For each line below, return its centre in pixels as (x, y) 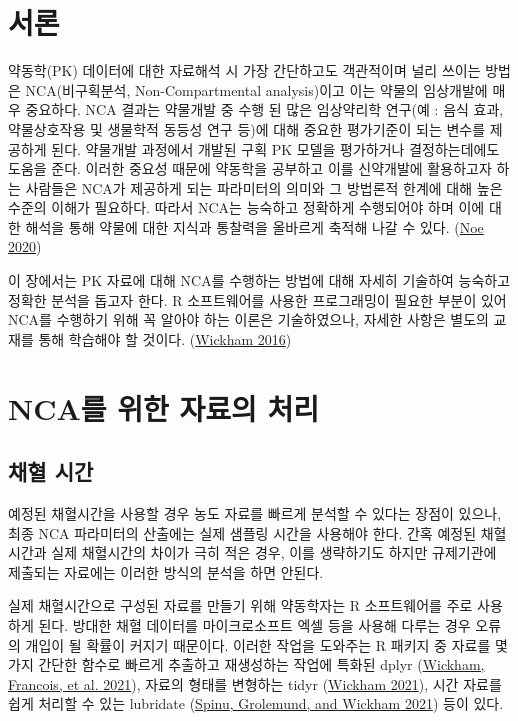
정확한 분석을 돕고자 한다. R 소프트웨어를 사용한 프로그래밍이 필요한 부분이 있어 (257, 299)
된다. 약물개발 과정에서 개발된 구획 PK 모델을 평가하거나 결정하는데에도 (275, 148)
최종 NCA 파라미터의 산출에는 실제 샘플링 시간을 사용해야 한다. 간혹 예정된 (242, 532)
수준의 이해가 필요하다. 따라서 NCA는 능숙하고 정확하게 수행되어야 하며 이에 (246, 207)
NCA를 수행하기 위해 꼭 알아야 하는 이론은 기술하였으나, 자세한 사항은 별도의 (248, 319)
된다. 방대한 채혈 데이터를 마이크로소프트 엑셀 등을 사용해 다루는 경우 (254, 624)
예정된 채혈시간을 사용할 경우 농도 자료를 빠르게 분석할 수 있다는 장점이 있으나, (255, 513)
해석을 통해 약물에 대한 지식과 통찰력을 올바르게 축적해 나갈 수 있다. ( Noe (254, 226)
